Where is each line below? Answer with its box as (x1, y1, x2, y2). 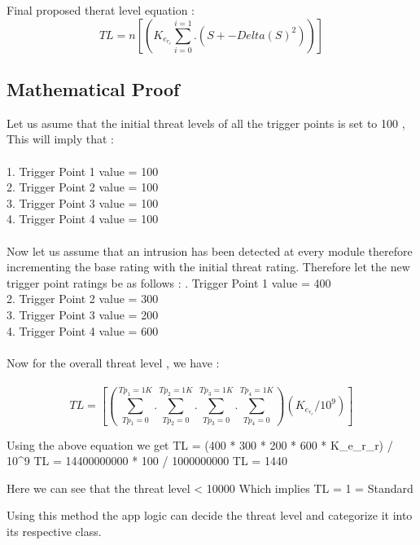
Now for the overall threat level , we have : (7, 354, 220, 371)
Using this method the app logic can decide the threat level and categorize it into (7, 507, 413, 524)
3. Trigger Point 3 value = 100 (7, 194, 159, 211)
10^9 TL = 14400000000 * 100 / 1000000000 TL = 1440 (7, 452, 287, 469)
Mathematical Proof (7, 76, 180, 101)
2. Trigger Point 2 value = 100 (7, 178, 159, 196)
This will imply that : (7, 130, 114, 147)
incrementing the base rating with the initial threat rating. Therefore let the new (7, 258, 410, 275)
